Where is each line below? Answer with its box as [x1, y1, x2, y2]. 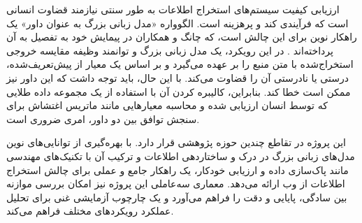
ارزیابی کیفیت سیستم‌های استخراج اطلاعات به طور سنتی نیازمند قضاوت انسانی [6, 2, 340, 16]
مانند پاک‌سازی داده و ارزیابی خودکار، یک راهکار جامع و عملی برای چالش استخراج [6, 162, 349, 177]
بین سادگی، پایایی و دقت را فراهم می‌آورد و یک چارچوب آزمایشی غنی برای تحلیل [6, 189, 347, 204]
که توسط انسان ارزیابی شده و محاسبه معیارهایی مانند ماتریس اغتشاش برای [6, 98, 328, 113]
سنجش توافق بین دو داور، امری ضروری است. [6, 111, 200, 126]
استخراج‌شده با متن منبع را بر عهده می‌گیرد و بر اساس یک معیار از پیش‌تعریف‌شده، [6, 57, 354, 71]
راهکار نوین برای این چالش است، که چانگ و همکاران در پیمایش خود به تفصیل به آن [6, 29, 357, 44]
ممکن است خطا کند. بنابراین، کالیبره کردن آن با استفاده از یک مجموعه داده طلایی [6, 84, 351, 99]
